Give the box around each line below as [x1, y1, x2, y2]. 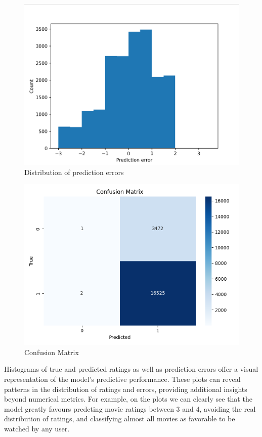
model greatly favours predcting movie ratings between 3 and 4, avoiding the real [4, 403, 256, 414]
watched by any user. [4, 423, 70, 433]
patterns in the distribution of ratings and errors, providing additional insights [4, 383, 247, 394]
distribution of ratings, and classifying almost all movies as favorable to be [4, 413, 235, 424]
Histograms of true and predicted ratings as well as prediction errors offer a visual [4, 364, 258, 374]
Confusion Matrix [24, 346, 79, 357]
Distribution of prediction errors [24, 166, 124, 177]
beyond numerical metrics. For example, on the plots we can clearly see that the [4, 394, 252, 404]
